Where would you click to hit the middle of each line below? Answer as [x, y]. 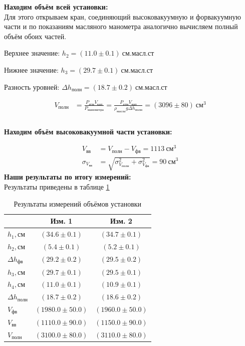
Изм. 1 [61, 221]
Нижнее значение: [31, 69]
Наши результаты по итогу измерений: [68, 177]
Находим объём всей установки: [56, 7]
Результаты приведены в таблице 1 [57, 187]
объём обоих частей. [35, 36]
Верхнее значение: [32, 53]
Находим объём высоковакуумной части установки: [88, 131]
